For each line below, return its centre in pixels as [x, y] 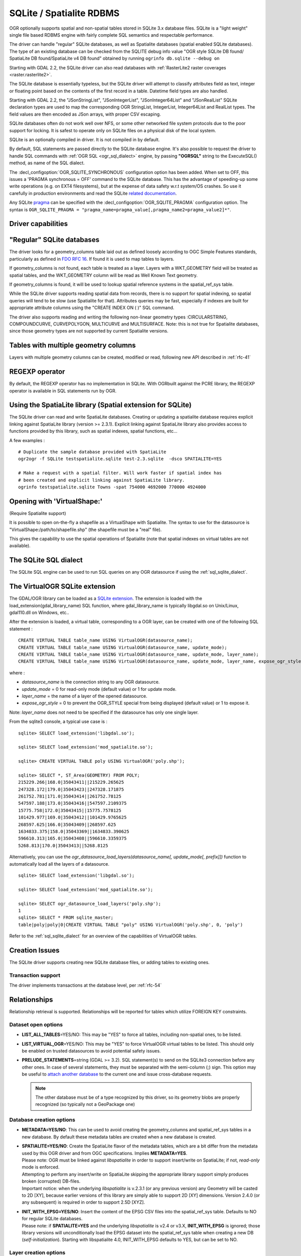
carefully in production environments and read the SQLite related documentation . [93, 193]
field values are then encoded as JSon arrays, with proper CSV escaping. [85, 114]
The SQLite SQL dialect [46, 560]
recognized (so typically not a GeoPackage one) [85, 1104]
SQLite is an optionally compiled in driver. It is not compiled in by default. [85, 140]
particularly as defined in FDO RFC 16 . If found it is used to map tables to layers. [92, 259]
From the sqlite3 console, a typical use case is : [58, 721]
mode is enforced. [41, 1167]
